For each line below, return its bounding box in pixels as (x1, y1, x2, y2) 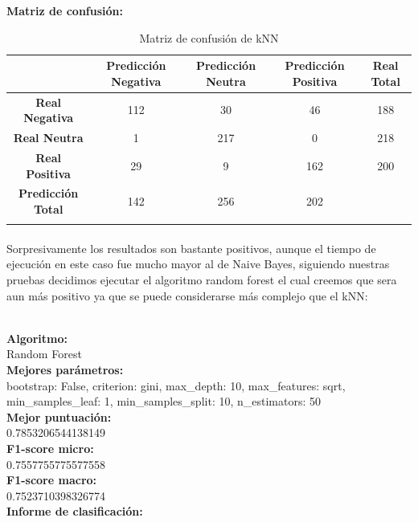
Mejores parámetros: (6, 361, 124, 378)
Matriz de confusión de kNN (139, 29, 279, 46)
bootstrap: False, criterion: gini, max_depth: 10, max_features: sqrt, (6, 377, 346, 394)
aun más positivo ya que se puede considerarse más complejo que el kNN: (6, 287, 368, 304)
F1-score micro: (6, 440, 94, 456)
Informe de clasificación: (6, 503, 143, 520)
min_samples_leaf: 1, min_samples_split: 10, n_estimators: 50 (6, 393, 322, 410)
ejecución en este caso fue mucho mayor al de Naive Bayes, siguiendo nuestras (6, 255, 390, 272)
